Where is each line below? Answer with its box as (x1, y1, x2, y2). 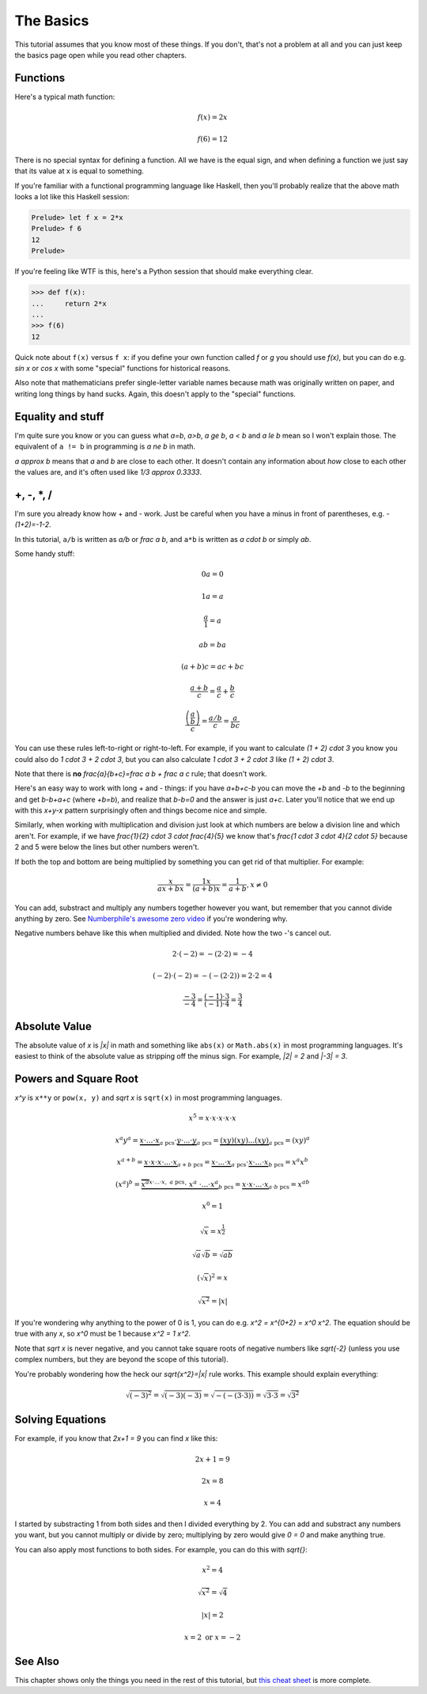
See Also (14, 1654, 59, 1668)
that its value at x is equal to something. (14, 166, 144, 176)
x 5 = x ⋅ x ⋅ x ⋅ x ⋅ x (188, 1112, 236, 1123)
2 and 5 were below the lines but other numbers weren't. (14, 843, 199, 852)
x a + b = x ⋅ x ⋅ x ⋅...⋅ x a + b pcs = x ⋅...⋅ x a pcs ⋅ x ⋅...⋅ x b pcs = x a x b (116, 1156, 308, 1169)
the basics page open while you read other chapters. (14, 50, 187, 59)
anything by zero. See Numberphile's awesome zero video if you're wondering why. (14, 914, 288, 923)
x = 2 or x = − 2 (183, 1632, 241, 1642)
